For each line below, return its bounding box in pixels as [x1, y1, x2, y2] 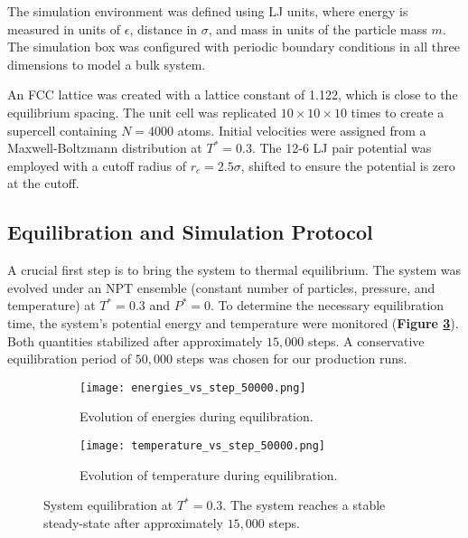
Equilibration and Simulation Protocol [7, 218, 373, 246]
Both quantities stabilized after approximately [7, 331, 263, 350]
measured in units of [7, 19, 121, 38]
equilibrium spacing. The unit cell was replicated [7, 102, 277, 121]
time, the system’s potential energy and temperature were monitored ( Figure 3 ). [7, 313, 459, 332]
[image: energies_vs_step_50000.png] [80, 381, 306, 394]
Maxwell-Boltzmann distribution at [7, 138, 202, 157]
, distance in [129, 19, 198, 38]
